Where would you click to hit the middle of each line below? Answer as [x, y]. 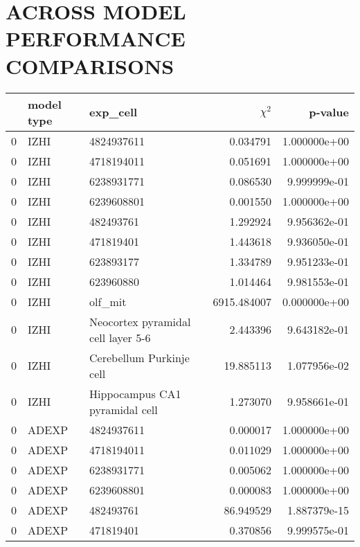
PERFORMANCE [96, 38]
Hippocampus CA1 [135, 393]
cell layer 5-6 [120, 337]
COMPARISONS [90, 65]
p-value [329, 112]
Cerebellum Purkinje [139, 357]
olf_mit [108, 301]
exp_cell [114, 112]
